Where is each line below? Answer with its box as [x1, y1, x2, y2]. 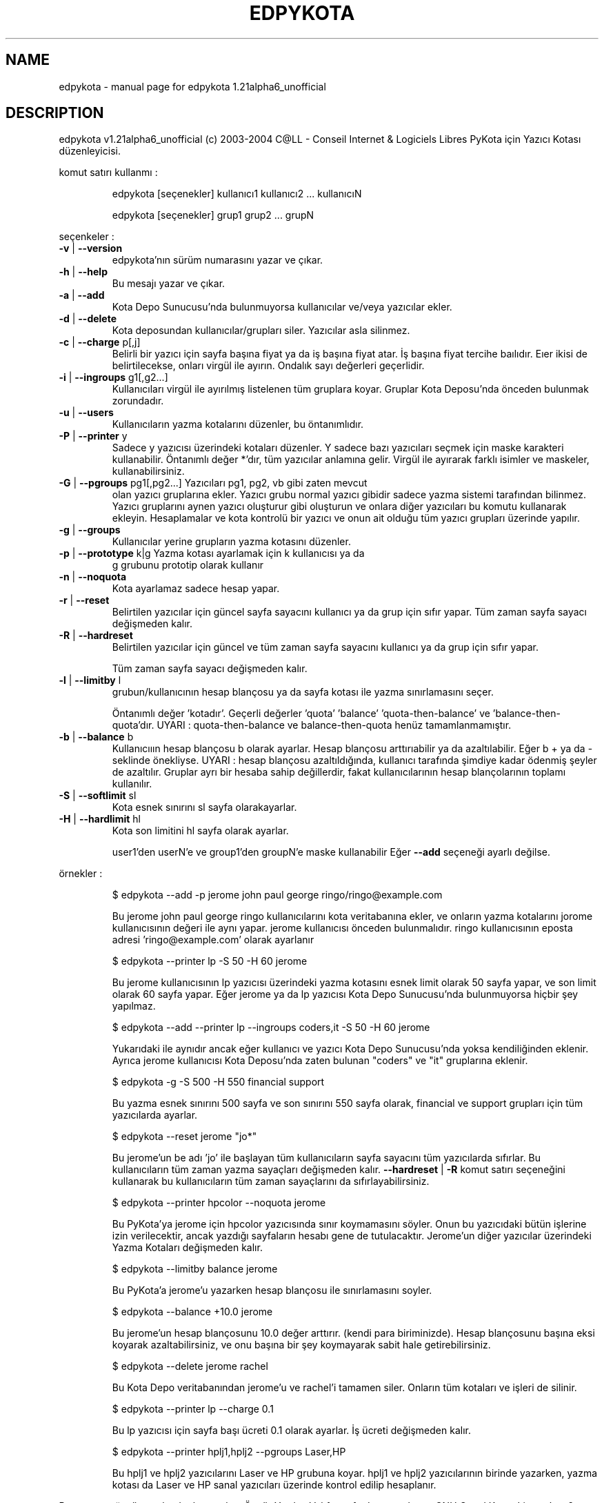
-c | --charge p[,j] [59, 336, 141, 348]
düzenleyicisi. [59, 145, 121, 157]
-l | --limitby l [59, 674, 121, 687]
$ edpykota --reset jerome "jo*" [112, 1130, 257, 1143]
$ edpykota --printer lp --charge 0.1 [112, 1403, 274, 1415]
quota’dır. [112, 719, 154, 731]
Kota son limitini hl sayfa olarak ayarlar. [112, 825, 289, 837]
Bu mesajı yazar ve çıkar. [112, 277, 225, 290]
